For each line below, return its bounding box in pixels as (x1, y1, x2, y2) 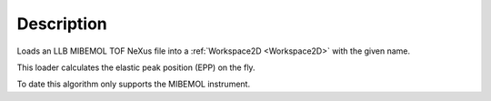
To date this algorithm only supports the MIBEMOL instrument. (16, 78, 250, 90)
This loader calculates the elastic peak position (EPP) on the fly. (16, 62, 256, 73)
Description (16, 14, 108, 34)
